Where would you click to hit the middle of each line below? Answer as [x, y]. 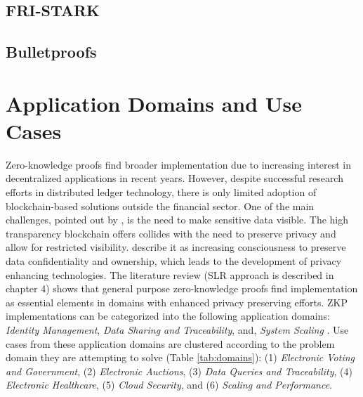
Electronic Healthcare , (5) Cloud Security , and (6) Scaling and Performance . [169, 385]
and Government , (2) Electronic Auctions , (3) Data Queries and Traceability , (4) [179, 371]
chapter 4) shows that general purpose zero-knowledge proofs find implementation [182, 288]
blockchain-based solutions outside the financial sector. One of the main [160, 206]
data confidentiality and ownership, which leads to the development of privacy [174, 261]
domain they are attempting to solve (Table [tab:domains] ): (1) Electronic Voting [180, 357]
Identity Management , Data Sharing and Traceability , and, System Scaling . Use [177, 330]
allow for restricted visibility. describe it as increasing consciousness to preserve [176, 247]
